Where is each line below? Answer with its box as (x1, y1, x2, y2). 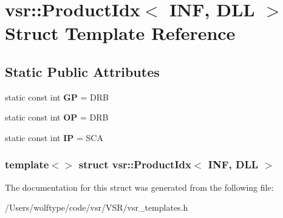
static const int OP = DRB (5, 111, 109, 124)
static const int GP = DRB (5, 90, 109, 103)
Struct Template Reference (5, 21, 236, 45)
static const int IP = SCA (5, 131, 103, 144)
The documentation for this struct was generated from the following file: (5, 180, 274, 193)
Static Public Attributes (5, 62, 160, 81)
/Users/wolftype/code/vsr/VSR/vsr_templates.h (5, 201, 188, 214)
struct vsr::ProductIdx (78, 157, 191, 172)
